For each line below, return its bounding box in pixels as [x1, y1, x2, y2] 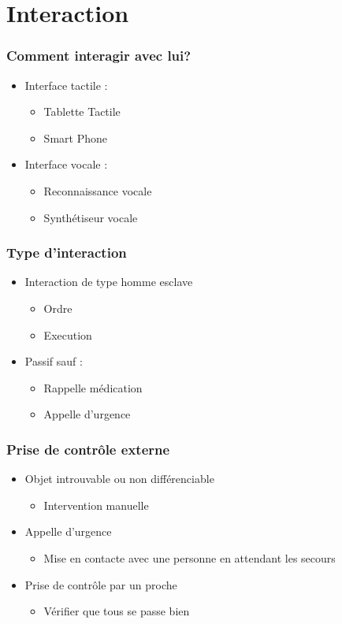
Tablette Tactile [43, 103, 121, 120]
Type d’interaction [6, 243, 127, 262]
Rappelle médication [43, 379, 143, 396]
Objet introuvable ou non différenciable [24, 470, 214, 487]
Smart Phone [43, 129, 107, 146]
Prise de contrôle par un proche [24, 576, 177, 592]
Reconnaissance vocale [43, 182, 152, 199]
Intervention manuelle [43, 496, 149, 513]
